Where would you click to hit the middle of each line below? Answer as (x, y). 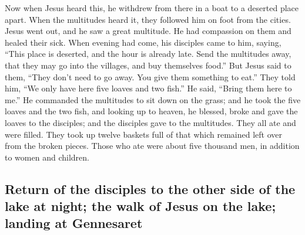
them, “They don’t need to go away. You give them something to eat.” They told (150, 76)
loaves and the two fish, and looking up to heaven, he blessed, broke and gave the (151, 111)
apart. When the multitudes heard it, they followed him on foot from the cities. (148, 19)
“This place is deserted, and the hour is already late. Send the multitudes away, (148, 54)
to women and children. (47, 157)
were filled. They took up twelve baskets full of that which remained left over (143, 134)
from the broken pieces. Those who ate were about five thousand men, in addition (152, 146)
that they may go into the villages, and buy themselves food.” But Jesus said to (148, 65)
